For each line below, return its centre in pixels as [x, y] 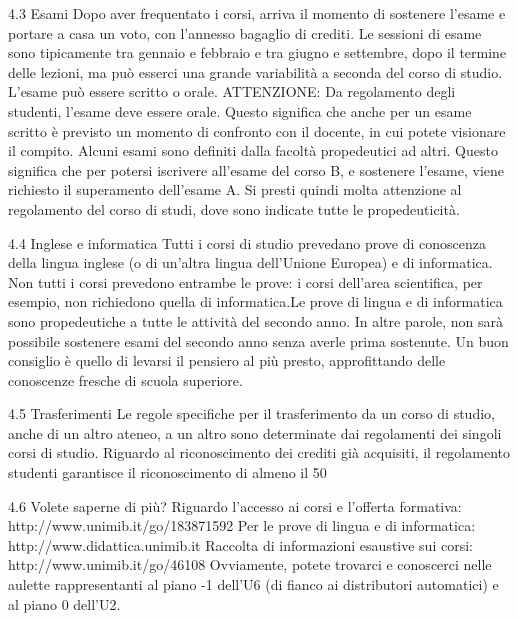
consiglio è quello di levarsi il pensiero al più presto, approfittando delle [227, 360]
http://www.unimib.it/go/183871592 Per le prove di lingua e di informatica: [242, 525]
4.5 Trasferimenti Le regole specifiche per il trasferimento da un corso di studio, [251, 413]
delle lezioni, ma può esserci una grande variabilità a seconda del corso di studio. [255, 71]
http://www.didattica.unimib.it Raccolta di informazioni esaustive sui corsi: [240, 544]
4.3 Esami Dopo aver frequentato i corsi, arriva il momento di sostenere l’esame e [257, 13]
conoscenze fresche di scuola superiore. [125, 379]
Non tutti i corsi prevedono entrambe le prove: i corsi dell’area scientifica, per [245, 281]
